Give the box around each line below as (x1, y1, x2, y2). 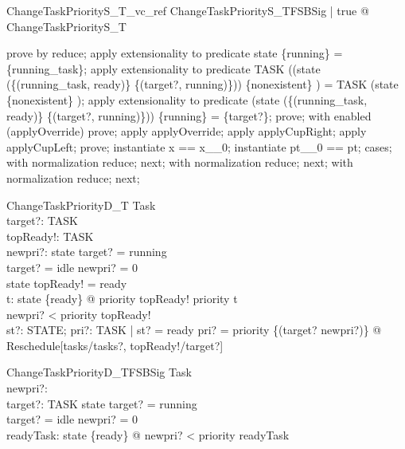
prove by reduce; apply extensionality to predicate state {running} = (6, 45, 343, 61)
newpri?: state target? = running (6, 243, 167, 260)
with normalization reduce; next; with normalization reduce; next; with (6, 154, 353, 171)
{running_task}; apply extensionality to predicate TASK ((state (6, 60, 321, 77)
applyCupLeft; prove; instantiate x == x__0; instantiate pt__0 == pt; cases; (6, 138, 392, 155)
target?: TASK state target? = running (6, 395, 197, 412)
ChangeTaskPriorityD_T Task (6, 196, 156, 213)
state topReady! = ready (6, 274, 127, 291)
